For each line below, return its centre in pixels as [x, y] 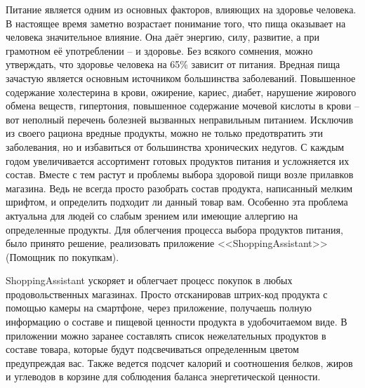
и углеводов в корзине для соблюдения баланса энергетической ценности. [163, 376]
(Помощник [31, 256]
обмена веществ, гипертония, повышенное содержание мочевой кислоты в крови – [182, 106]
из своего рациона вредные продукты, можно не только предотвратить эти [164, 133]
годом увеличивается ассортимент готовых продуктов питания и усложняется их [178, 160]
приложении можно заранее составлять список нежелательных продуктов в [166, 335]
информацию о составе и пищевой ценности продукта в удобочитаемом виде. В [177, 322]
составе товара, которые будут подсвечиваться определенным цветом [152, 349]
